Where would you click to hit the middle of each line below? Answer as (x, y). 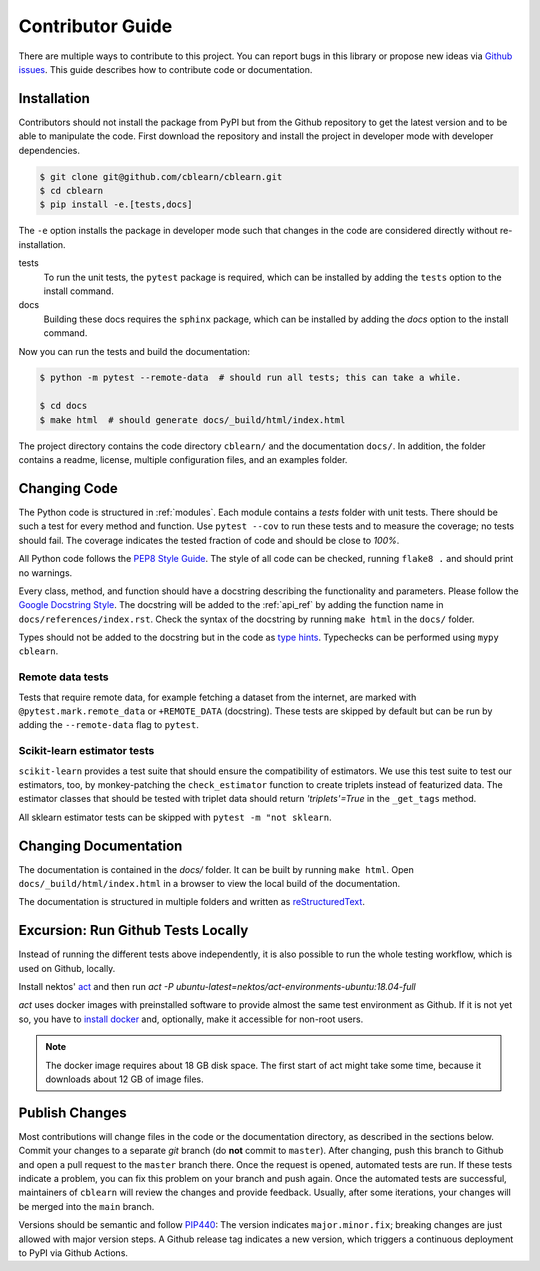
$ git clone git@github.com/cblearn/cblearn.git (161, 176)
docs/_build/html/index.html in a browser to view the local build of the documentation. (209, 883)
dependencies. (49, 150)
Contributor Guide (95, 26)
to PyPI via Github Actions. (73, 1253)
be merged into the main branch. (86, 1206)
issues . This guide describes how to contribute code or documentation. (165, 69)
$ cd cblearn (71, 190)
